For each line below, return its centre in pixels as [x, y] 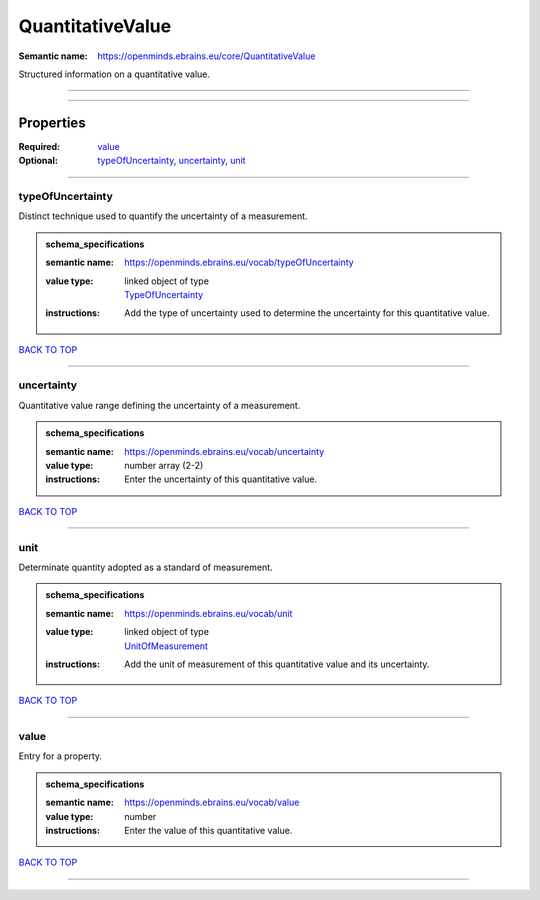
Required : [39, 146]
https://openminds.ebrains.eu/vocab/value [212, 802]
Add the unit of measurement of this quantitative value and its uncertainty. [277, 664]
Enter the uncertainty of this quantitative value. [221, 479]
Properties [52, 122]
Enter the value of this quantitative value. [208, 830]
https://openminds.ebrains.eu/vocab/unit [208, 613]
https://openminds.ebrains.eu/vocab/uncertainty [224, 451]
